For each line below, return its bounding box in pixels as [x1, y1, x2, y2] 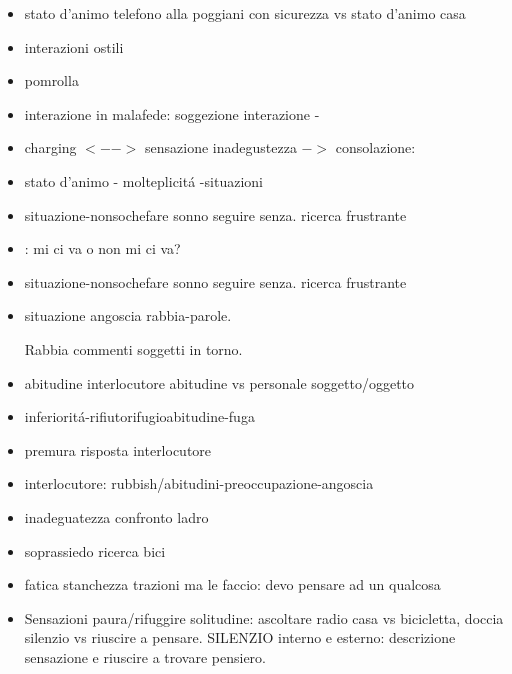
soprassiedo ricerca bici [24, 540, 166, 561]
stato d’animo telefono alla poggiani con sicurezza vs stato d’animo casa [24, 3, 466, 23]
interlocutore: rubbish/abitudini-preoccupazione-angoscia [24, 473, 374, 494]
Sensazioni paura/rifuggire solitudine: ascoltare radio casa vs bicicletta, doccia [24, 607, 504, 628]
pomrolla [24, 70, 79, 91]
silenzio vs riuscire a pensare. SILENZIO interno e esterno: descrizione [24, 627, 456, 648]
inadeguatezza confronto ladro [24, 506, 209, 527]
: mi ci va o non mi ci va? [24, 238, 181, 259]
